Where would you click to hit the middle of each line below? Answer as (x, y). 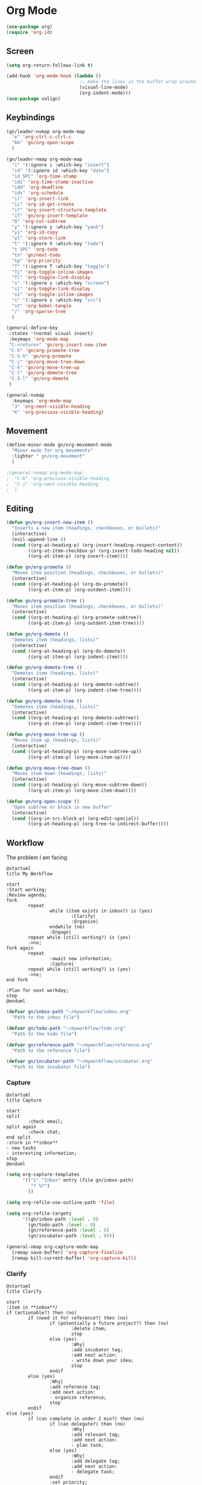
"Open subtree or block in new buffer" (62, 807)
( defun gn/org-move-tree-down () (48, 768)
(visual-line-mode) (104, 88)
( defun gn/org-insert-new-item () (50, 523)
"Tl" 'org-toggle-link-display (51, 277)
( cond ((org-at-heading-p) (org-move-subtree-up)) (77, 751)
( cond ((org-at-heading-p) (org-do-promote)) (70, 584)
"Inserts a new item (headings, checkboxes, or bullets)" (86, 528)
